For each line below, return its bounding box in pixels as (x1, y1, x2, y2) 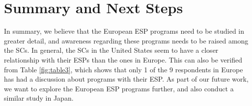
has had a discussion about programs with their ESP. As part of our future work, (4, 74, 249, 84)
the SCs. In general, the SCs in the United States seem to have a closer (4, 45, 219, 55)
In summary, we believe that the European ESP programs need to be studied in (4, 26, 245, 36)
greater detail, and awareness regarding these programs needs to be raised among (4, 35, 249, 45)
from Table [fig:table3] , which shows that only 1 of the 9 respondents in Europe (4, 64, 243, 74)
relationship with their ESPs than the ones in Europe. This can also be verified (4, 54, 242, 64)
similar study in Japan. (4, 93, 74, 103)
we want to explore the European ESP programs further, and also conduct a (4, 83, 234, 93)
